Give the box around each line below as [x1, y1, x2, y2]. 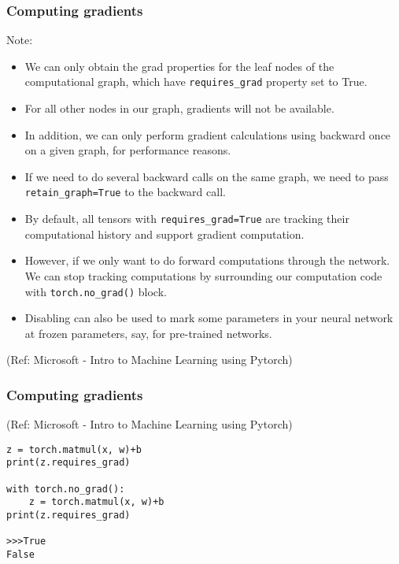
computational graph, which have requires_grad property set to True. [24, 73, 368, 90]
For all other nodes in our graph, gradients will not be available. [24, 100, 334, 117]
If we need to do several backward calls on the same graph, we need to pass [24, 168, 389, 184]
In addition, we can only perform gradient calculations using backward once [24, 126, 391, 143]
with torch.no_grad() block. [24, 283, 167, 299]
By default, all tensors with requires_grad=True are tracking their [24, 210, 349, 227]
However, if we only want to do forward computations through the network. [24, 252, 390, 269]
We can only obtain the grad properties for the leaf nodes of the [24, 58, 334, 74]
